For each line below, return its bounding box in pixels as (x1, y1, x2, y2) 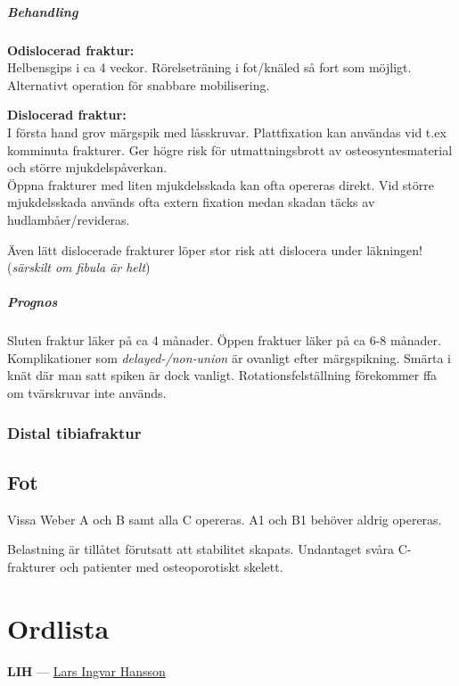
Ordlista (7, 609, 110, 646)
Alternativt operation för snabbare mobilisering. (7, 75, 270, 94)
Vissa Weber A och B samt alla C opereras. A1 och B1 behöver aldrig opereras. (7, 509, 442, 528)
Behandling (7, 2, 78, 21)
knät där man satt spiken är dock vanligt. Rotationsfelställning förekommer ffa (7, 366, 438, 384)
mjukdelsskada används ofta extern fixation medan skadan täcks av (7, 193, 375, 211)
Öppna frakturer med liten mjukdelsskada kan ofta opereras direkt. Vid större (7, 175, 435, 194)
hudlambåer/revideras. (7, 210, 130, 228)
